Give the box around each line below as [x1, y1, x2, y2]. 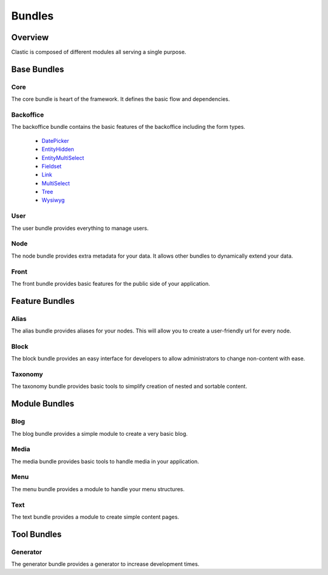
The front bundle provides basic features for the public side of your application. [11, 280, 211, 287]
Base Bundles [11, 64, 64, 74]
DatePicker [41, 137, 69, 144]
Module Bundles [11, 399, 75, 409]
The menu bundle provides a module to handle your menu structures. [11, 485, 185, 492]
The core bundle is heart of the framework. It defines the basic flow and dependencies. [11, 95, 230, 103]
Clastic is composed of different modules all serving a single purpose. [11, 49, 186, 56]
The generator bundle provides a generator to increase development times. [11, 560, 200, 568]
